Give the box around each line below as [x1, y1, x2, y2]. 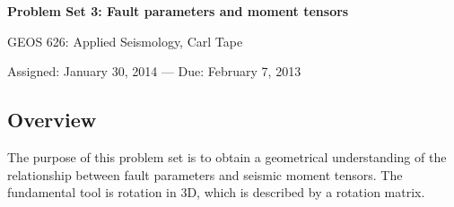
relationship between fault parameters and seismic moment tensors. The [7, 165, 403, 184]
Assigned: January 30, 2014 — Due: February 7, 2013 [7, 62, 301, 81]
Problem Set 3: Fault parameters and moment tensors [7, 2, 349, 20]
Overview [7, 106, 97, 134]
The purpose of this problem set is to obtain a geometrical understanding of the [7, 147, 447, 166]
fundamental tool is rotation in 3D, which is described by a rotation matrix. [7, 183, 425, 202]
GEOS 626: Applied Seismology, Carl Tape [7, 31, 243, 50]
